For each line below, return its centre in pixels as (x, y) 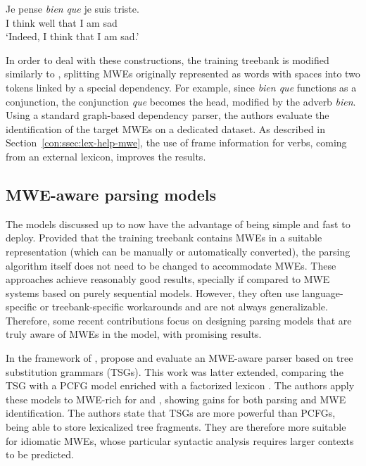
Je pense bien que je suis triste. (72, 8)
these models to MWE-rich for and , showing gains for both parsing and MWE (176, 399)
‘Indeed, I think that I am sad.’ (72, 36)
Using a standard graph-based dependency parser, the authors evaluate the (168, 115)
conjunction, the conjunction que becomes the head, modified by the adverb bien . (181, 101)
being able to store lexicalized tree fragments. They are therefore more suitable (176, 427)
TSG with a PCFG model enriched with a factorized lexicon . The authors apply (180, 385)
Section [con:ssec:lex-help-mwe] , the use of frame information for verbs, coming (176, 143)
